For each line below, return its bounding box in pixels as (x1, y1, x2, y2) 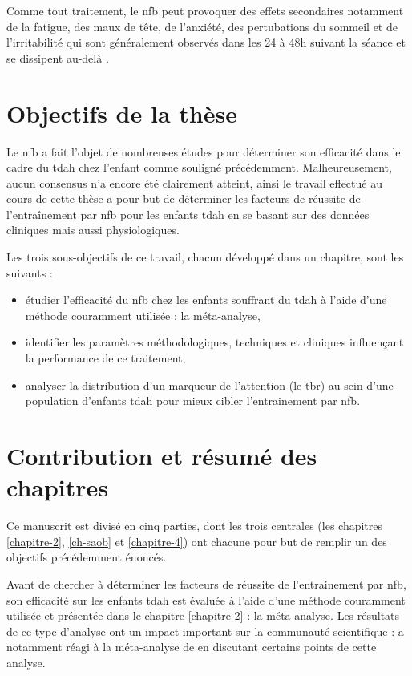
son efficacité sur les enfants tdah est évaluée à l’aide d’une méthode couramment (6, 591, 406, 608)
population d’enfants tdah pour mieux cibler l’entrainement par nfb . (25, 392, 361, 409)
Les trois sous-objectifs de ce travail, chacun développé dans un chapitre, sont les (6, 249, 404, 265)
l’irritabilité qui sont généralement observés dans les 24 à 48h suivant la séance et (6, 34, 406, 51)
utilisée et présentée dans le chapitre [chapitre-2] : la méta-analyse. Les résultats (6, 607, 400, 624)
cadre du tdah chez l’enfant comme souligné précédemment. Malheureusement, (6, 159, 392, 176)
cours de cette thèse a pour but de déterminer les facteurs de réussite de (6, 190, 361, 207)
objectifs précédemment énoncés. (6, 548, 167, 565)
